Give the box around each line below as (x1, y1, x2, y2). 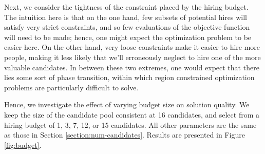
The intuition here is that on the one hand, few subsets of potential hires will (4, 11, 247, 22)
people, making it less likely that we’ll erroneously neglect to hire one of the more (4, 51, 261, 62)
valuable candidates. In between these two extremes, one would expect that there (4, 62, 259, 72)
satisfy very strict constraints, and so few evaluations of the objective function (4, 22, 250, 32)
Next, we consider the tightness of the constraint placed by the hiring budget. (4, 2, 249, 12)
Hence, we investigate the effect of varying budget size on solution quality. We (4, 99, 250, 110)
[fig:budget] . (4, 139, 42, 150)
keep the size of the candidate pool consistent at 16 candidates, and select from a (4, 109, 259, 120)
